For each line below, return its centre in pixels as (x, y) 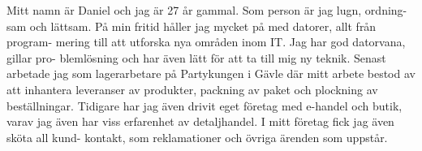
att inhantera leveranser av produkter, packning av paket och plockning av (192, 89)
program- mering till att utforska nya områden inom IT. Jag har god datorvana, (206, 42)
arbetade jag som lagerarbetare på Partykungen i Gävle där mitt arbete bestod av (211, 73)
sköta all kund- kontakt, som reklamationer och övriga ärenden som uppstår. (197, 137)
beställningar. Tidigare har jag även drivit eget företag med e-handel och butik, (205, 105)
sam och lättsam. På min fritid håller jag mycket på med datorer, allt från (192, 26)
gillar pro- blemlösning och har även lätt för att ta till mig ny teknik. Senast (196, 57)
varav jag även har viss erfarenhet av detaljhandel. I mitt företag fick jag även (200, 121)
